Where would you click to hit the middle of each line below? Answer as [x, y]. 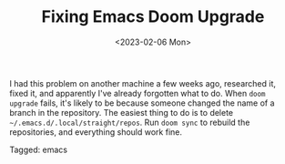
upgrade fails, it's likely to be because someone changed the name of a [142, 103]
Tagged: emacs [39, 149]
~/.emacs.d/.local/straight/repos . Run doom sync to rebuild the [130, 122]
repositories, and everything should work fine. [96, 132]
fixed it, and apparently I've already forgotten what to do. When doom [137, 93]
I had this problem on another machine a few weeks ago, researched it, [142, 83]
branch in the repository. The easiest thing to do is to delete [122, 112]
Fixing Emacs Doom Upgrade [153, 17]
